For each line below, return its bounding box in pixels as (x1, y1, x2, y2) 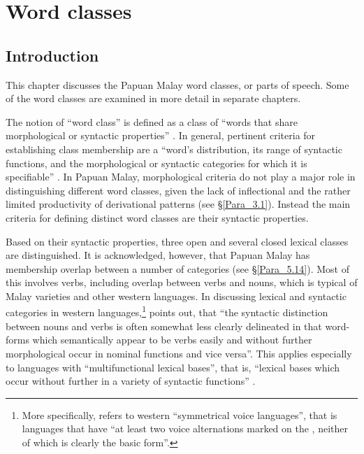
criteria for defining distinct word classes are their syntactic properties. (6, 210, 309, 225)
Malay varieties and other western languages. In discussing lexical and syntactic (6, 288, 347, 303)
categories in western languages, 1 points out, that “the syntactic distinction (6, 303, 328, 320)
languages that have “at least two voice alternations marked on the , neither (22, 421, 348, 436)
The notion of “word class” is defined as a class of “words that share (6, 114, 298, 129)
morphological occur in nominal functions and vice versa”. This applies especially (6, 346, 352, 360)
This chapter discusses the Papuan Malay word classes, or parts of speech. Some (6, 77, 349, 92)
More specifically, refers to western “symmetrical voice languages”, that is (22, 407, 337, 422)
